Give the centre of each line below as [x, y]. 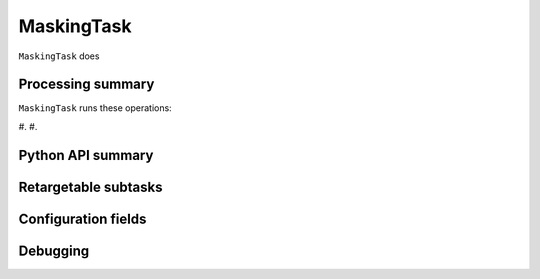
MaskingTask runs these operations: [95, 108]
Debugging [54, 250]
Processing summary [86, 84]
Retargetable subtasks [91, 186]
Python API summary [86, 155]
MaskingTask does [59, 56]
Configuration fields [82, 218]
